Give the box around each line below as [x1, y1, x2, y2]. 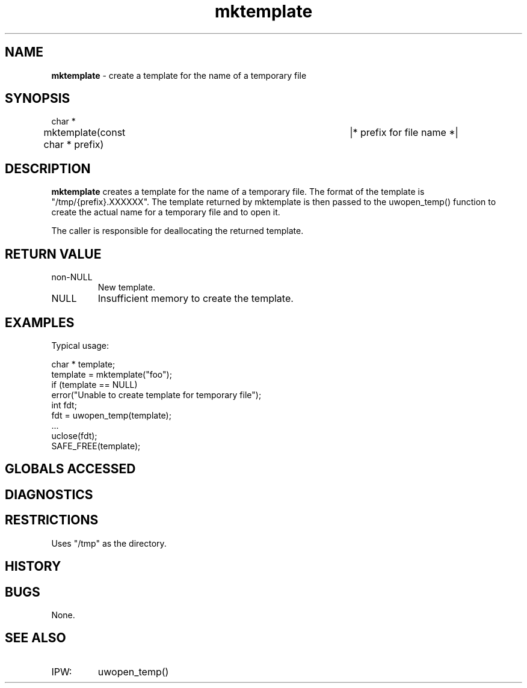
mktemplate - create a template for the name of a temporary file [51, 70, 307, 81]
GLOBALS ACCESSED [5, 461, 136, 477]
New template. [97, 282, 155, 293]
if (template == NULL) [51, 379, 138, 390]
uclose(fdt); [51, 430, 97, 441]
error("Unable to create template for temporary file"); [51, 389, 262, 400]
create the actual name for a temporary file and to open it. [51, 207, 280, 218]
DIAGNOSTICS [5, 487, 93, 502]
